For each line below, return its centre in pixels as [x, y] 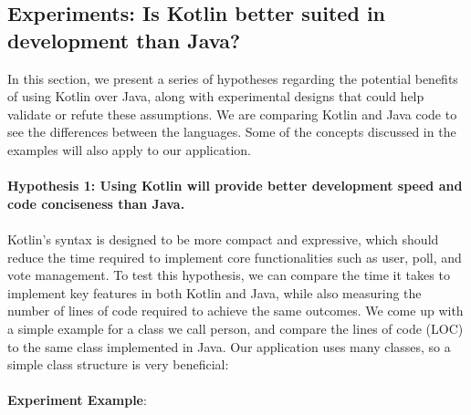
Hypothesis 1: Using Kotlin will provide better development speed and [235, 186]
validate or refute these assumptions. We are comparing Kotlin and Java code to [232, 114]
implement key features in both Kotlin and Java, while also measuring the [215, 292]
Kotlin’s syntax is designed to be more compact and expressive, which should [223, 239]
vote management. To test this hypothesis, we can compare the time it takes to [229, 275]
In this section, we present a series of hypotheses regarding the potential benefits [233, 78]
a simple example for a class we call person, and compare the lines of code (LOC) [235, 328]
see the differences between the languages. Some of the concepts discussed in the [232, 132]
